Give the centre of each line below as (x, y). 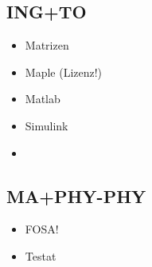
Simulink (47, 125)
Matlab (43, 99)
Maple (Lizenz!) (64, 72)
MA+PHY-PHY (76, 195)
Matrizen (47, 45)
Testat (41, 255)
